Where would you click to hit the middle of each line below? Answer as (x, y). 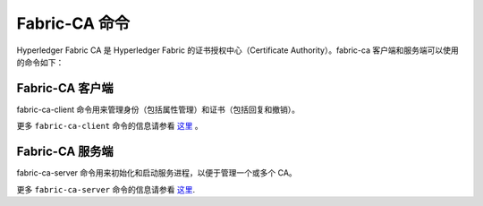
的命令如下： (40, 62)
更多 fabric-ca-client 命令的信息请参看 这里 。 (110, 126)
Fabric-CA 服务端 (65, 152)
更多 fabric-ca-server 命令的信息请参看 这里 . (106, 189)
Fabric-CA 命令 (73, 23)
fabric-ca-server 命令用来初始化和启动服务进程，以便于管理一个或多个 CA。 (157, 173)
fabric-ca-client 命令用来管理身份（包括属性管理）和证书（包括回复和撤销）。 (158, 109)
